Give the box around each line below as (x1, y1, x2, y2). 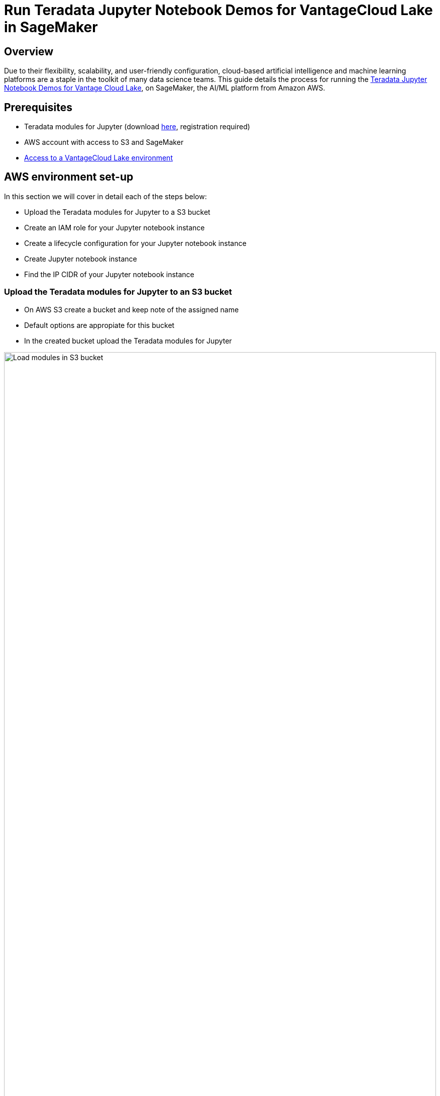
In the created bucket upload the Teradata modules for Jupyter (24, 336, 232, 345)
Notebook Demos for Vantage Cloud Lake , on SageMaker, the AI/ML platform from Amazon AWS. (4, 83, 325, 93)
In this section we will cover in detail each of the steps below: (4, 192, 207, 201)
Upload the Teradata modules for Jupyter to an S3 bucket (4, 287, 232, 297)
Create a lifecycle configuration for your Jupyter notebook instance (24, 238, 247, 247)
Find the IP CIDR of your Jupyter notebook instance (24, 270, 194, 279)
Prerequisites (4, 101, 72, 114)
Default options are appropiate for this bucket (24, 320, 175, 329)
